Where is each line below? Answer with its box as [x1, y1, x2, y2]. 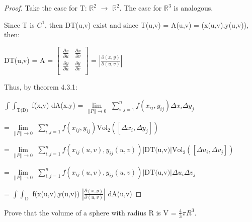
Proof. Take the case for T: [4, 3, 87, 13]
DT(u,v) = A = [4, 54, 53, 65]
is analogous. [174, 3, 213, 13]
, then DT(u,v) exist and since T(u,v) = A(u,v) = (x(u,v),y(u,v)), [45, 19, 248, 30]
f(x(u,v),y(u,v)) [32, 188, 80, 198]
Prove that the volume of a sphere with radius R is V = [4, 207, 177, 217]
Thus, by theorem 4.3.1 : [4, 82, 77, 92]
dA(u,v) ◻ [108, 188, 142, 198]
